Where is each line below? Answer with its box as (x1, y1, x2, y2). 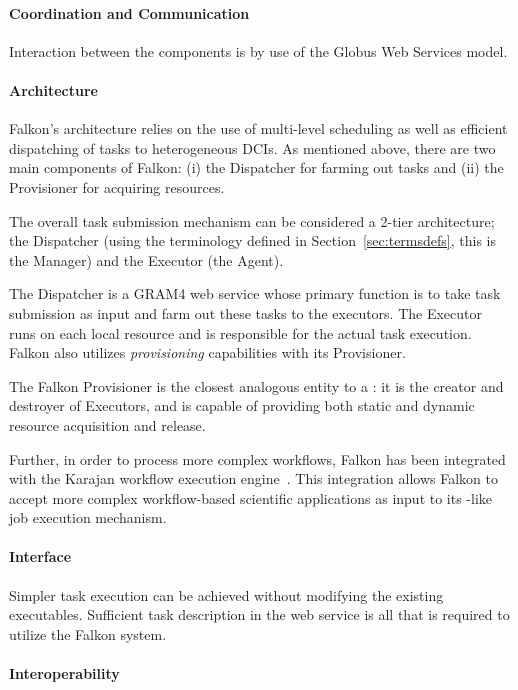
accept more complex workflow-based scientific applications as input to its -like (9, 487, 493, 508)
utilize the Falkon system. (9, 623, 167, 644)
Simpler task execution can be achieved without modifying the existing (9, 584, 444, 605)
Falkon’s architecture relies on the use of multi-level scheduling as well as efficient (9, 118, 508, 139)
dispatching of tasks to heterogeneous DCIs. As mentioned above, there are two (9, 137, 496, 158)
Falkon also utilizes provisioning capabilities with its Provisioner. (9, 342, 406, 363)
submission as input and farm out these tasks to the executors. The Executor (9, 302, 483, 323)
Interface (9, 546, 72, 567)
